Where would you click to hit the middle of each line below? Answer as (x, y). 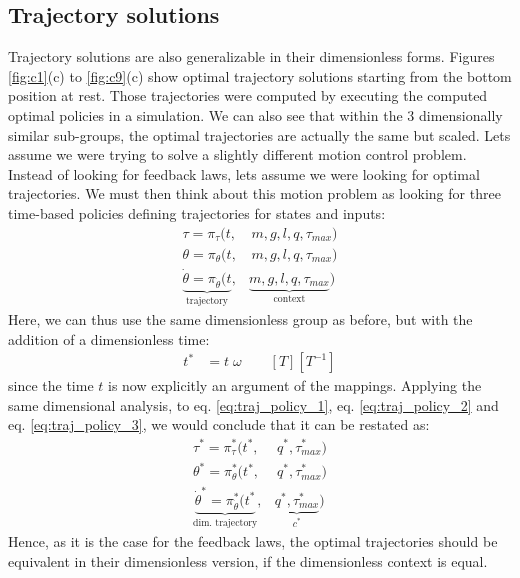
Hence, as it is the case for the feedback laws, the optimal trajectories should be (253, 541)
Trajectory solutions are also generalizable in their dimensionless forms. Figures (251, 56)
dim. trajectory (225, 523)
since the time (51, 385)
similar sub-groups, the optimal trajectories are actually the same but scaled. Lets (259, 134)
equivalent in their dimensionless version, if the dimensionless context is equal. (248, 560)
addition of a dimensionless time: (109, 338)
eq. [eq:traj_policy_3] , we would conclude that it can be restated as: (219, 424)
